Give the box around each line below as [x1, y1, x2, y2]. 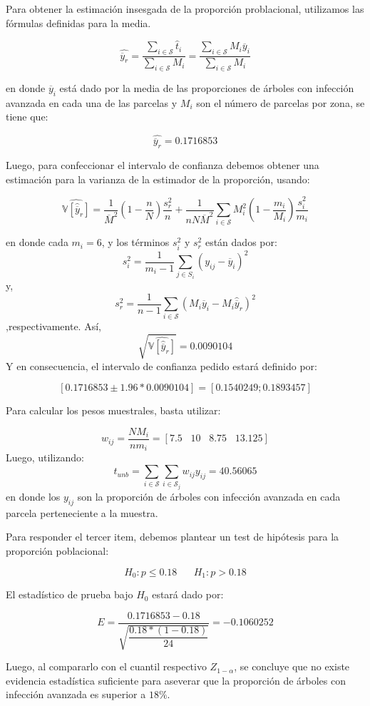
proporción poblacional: [6, 543, 109, 558]
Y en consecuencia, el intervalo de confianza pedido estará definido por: [6, 358, 317, 373]
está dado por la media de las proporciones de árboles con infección [59, 81, 354, 96]
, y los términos [101, 235, 170, 250]
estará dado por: [152, 587, 224, 602]
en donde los [6, 489, 61, 504]
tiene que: [6, 109, 48, 124]
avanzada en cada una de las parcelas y [6, 95, 178, 110]
